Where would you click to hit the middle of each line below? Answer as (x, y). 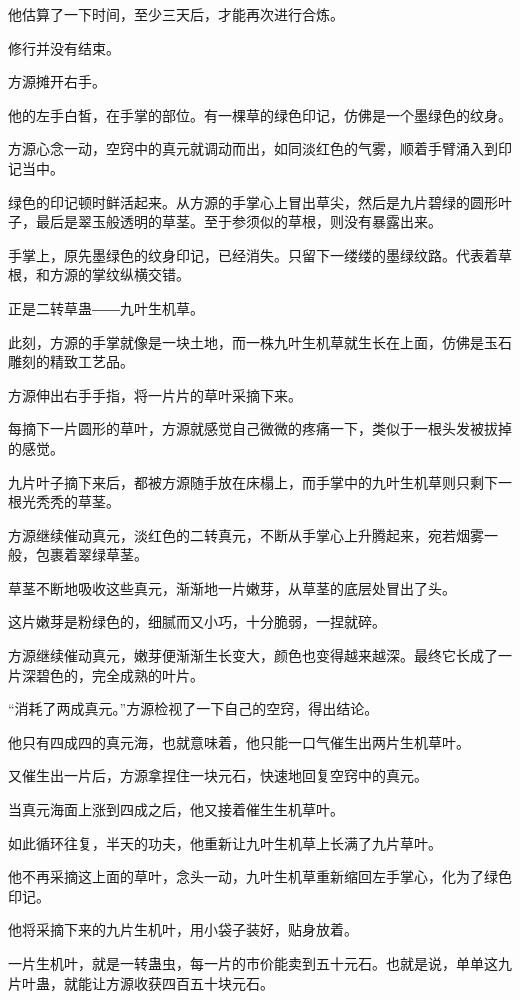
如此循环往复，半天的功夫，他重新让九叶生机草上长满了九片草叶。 (225, 842)
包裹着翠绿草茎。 (91, 554)
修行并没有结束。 (64, 47)
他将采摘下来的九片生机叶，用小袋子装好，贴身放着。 (183, 929)
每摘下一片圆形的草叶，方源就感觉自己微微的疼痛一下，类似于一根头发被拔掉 (260, 428)
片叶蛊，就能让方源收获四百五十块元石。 (141, 982)
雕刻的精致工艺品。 (71, 361)
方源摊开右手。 (57, 81)
